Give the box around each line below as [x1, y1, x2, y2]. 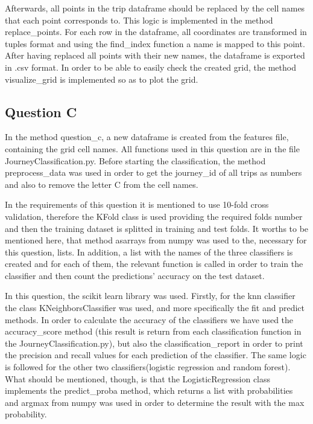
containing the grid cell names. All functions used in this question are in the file [5, 142, 300, 155]
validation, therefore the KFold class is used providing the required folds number [5, 210, 303, 222]
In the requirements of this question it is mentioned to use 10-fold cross [5, 198, 269, 211]
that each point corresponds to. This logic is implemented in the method [5, 13, 273, 26]
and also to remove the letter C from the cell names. [5, 178, 198, 190]
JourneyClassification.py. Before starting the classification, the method [5, 154, 266, 167]
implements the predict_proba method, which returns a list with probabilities [5, 384, 293, 397]
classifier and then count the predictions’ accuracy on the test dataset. [5, 269, 265, 281]
